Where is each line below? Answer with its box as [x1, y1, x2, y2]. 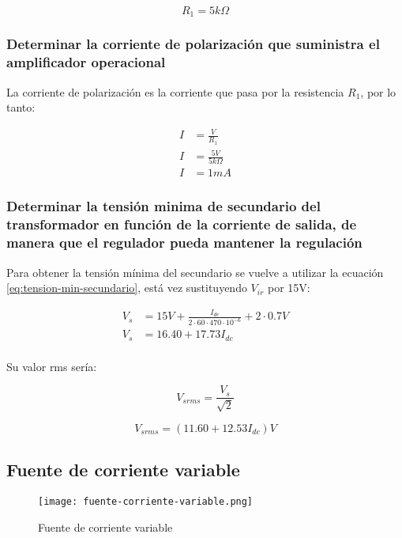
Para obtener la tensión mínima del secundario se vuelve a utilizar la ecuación [6, 263, 384, 280]
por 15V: [268, 279, 310, 296]
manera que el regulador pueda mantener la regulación [6, 233, 363, 252]
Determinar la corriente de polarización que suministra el [6, 34, 380, 54]
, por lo [360, 83, 396, 100]
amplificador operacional [6, 52, 166, 72]
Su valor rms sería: [6, 358, 97, 374]
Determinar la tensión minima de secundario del [6, 196, 321, 216]
